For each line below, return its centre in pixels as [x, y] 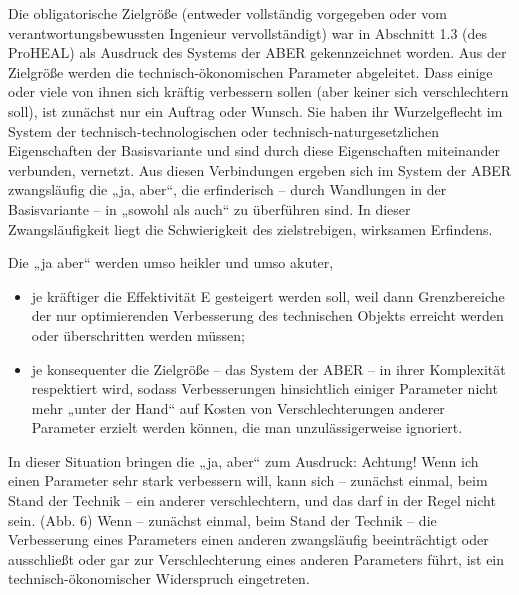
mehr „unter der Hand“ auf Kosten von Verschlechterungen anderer [238, 407]
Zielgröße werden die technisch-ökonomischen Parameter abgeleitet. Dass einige [250, 71]
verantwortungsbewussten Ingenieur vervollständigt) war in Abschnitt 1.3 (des [248, 32]
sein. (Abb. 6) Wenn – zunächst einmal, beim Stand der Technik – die [222, 519]
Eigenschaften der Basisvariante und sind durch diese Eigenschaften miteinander [254, 150]
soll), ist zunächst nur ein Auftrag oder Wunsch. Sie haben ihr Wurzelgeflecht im [255, 110]
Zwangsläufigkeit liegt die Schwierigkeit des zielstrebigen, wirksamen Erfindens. [250, 228]
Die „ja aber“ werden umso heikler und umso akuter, [171, 262]
